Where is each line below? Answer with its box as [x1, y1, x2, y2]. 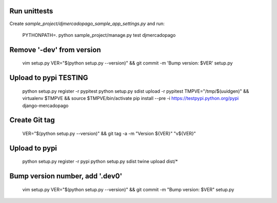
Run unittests [9, 7, 53, 15]
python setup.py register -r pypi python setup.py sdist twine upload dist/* [22, 158, 178, 165]
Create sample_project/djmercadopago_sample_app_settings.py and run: [9, 21, 165, 27]
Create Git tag [9, 116, 55, 125]
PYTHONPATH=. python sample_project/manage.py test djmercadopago [22, 32, 176, 38]
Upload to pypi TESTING [9, 73, 88, 82]
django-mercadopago [22, 103, 69, 109]
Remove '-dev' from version [9, 45, 101, 54]
